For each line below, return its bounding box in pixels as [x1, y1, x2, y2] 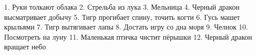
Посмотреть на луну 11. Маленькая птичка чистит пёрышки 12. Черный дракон [4, 31, 252, 42]
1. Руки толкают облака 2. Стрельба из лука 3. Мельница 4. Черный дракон [4, 2, 240, 12]
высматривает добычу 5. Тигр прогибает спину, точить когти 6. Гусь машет [4, 11, 240, 22]
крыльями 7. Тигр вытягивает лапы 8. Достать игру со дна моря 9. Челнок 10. [4, 21, 248, 32]
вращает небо [4, 41, 46, 52]
